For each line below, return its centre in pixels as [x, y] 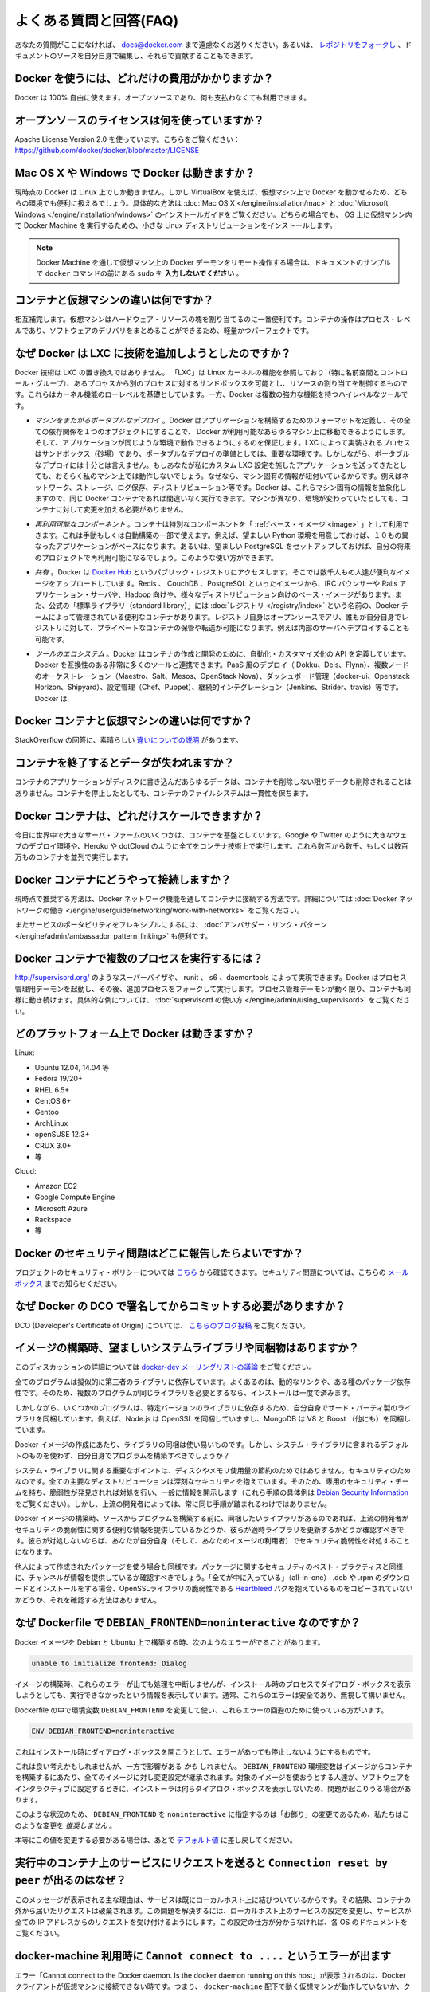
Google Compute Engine [75, 1197]
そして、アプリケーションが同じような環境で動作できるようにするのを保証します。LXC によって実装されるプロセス [223, 442]
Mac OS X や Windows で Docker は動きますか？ [135, 173]
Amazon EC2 [56, 1186]
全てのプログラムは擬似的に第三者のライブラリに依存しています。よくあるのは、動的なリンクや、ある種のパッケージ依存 [213, 1382]
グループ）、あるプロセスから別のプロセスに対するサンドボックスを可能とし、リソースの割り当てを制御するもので [221, 383]
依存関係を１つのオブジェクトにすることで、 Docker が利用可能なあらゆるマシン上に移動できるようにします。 [229, 431]
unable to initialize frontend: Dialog [109, 1663]
